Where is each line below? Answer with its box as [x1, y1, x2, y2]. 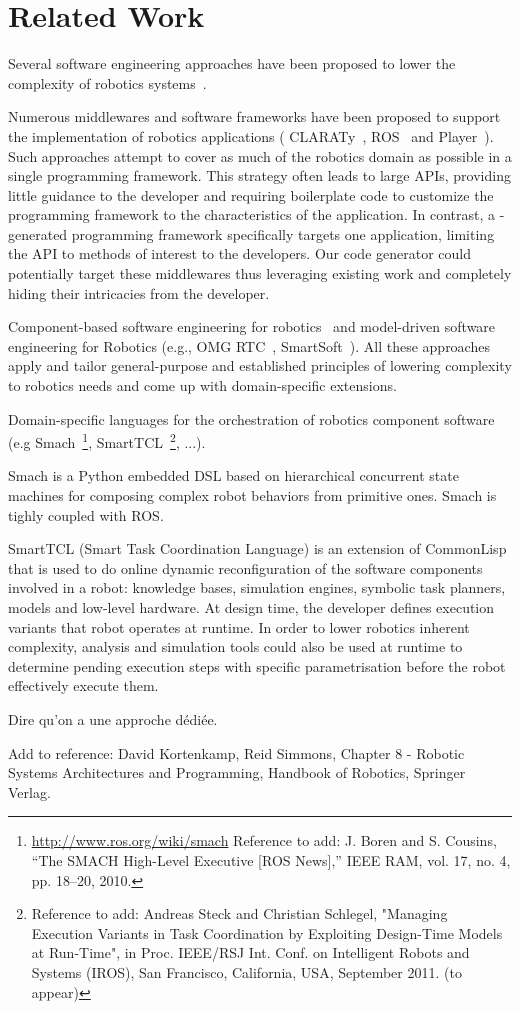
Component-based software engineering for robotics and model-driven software [8, 316, 496, 337]
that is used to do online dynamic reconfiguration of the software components [8, 557, 483, 578]
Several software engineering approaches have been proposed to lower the [8, 53, 456, 74]
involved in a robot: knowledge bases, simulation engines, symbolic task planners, [8, 577, 506, 598]
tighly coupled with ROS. [8, 504, 164, 525]
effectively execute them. [8, 675, 159, 696]
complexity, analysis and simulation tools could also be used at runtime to [8, 636, 463, 657]
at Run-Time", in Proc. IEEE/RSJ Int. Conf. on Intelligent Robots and [31, 942, 470, 963]
